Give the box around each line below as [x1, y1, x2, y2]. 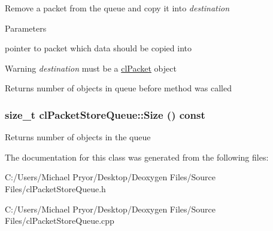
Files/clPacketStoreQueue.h [5, 182, 106, 195]
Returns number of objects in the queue [5, 131, 151, 143]
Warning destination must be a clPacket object [5, 61, 177, 74]
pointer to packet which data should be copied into [5, 42, 192, 54]
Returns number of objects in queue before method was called [5, 82, 232, 94]
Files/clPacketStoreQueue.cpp [5, 214, 114, 227]
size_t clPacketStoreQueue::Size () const [5, 107, 205, 122]
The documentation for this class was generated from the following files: [5, 150, 269, 163]
